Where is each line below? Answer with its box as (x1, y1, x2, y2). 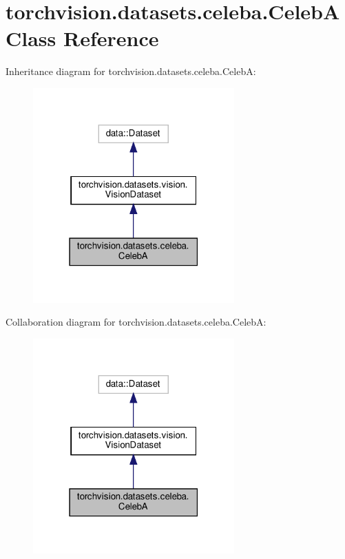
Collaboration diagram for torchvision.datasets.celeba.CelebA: (6, 315, 266, 329)
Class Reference (6, 24, 159, 52)
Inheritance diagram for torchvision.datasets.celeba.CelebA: (6, 64, 256, 78)
